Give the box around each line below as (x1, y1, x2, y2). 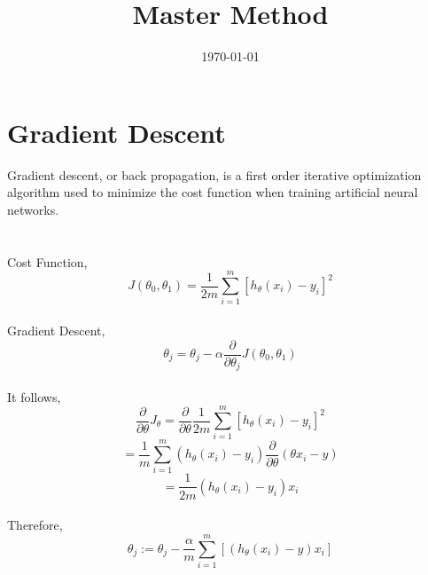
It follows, (7, 387, 61, 406)
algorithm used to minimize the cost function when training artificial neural (7, 183, 418, 201)
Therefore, (7, 516, 63, 534)
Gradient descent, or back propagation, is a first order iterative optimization (7, 165, 422, 184)
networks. (7, 200, 59, 218)
